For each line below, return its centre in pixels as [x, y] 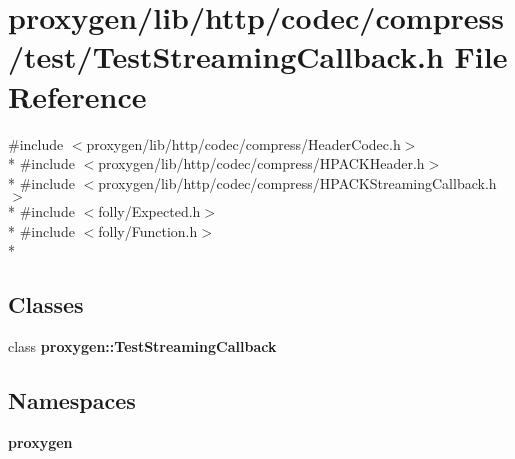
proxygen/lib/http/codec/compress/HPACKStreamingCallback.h [297, 182]
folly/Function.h [148, 230]
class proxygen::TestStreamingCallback [142, 346]
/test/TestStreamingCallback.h [226, 56]
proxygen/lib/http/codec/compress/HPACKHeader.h [261, 163]
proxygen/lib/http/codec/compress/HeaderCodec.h [243, 143]
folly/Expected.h [149, 211]
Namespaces [72, 400]
